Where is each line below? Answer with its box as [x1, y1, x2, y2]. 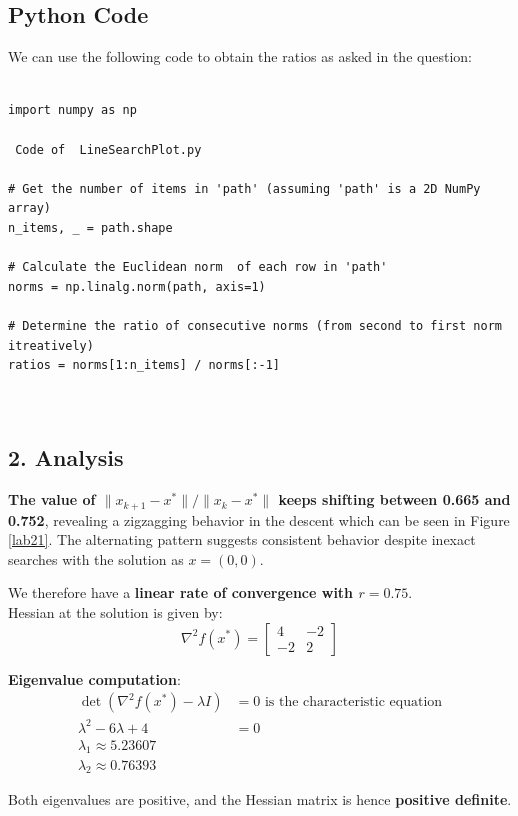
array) [8, 201, 51, 216]
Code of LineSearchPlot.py [15, 142, 202, 157]
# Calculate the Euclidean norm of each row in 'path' [8, 260, 388, 275]
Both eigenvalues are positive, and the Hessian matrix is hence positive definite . [8, 789, 512, 810]
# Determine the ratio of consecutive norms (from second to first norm [8, 318, 502, 333]
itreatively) [8, 338, 94, 353]
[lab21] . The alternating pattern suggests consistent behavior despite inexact [8, 529, 476, 550]
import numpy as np [8, 103, 137, 118]
